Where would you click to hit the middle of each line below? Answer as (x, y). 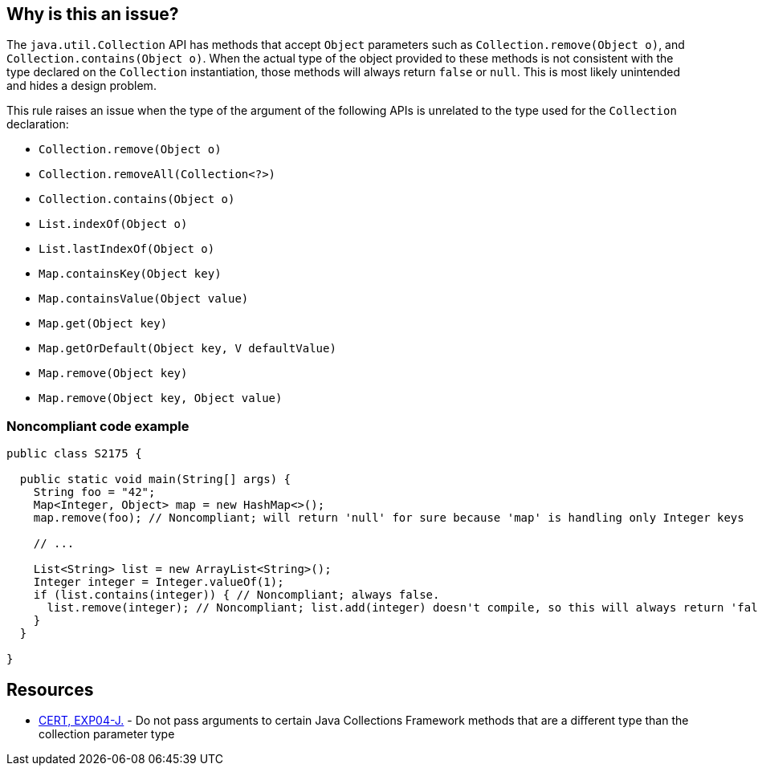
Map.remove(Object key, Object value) (161, 398)
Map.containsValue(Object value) (144, 299)
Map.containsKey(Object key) (130, 274)
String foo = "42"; (94, 492)
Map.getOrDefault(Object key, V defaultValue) (187, 349)
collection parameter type (107, 734)
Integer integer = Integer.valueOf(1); (159, 582)
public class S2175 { (74, 454)
